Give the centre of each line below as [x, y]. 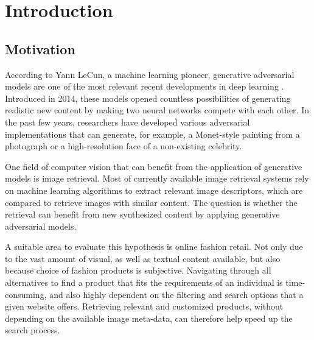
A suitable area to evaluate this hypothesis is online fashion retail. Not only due [154, 246]
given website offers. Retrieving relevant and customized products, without [144, 306]
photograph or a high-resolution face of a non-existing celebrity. [124, 146]
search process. [33, 330]
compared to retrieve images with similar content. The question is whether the [151, 202]
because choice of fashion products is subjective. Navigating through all [138, 270]
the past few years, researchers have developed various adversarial [127, 122]
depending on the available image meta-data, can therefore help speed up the [149, 318]
